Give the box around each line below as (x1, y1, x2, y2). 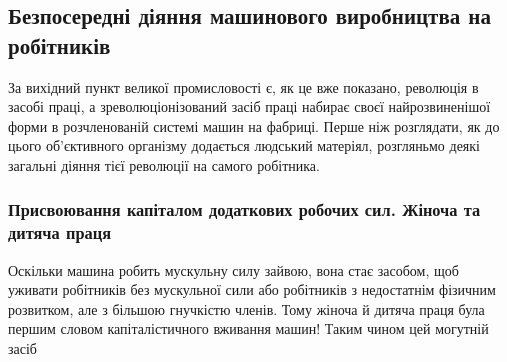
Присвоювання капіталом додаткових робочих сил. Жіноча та (8, 197, 481, 222)
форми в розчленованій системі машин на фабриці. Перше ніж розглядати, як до (8, 115, 500, 136)
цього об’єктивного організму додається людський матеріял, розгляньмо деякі (8, 135, 480, 156)
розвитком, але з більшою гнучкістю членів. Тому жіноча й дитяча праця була (8, 298, 485, 319)
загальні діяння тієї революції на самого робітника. (8, 154, 320, 175)
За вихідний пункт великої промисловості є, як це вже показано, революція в (8, 76, 479, 97)
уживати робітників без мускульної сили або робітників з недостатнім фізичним (8, 279, 496, 300)
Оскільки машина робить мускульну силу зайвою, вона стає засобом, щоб (8, 259, 459, 280)
